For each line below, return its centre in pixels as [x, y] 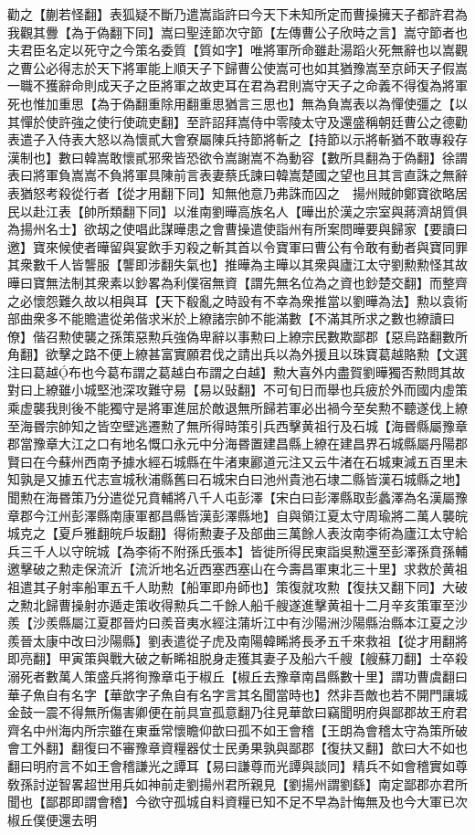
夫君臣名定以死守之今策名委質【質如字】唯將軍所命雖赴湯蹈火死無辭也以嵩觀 [237, 50]
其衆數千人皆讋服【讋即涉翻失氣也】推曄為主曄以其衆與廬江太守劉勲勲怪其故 [237, 264]
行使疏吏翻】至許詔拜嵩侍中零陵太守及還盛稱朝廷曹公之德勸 [288, 121]
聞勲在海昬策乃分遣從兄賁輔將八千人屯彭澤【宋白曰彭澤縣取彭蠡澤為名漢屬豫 [237, 497]
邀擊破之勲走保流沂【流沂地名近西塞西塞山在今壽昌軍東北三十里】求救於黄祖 [237, 569]
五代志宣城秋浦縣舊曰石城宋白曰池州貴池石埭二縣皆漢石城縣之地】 [269, 479]
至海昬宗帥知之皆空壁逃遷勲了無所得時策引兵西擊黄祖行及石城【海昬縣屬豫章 [237, 425]
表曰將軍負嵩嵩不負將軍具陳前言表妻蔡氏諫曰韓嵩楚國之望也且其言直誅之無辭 [237, 175]
